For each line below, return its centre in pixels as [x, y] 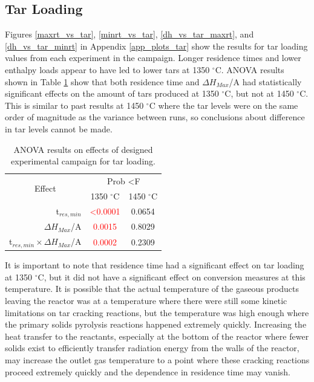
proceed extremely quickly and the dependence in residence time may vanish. [148, 371]
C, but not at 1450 [259, 93]
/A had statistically [265, 81]
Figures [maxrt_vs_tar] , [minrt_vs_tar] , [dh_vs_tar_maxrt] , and [129, 34]
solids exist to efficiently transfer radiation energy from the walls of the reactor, [152, 348]
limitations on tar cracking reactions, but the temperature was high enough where [157, 312]
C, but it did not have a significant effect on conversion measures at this [172, 277]
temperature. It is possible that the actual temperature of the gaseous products [152, 289]
